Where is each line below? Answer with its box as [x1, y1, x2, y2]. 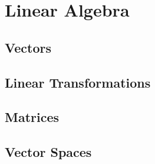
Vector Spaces [5, 143, 92, 161]
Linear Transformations [5, 73, 151, 91]
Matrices [5, 108, 60, 126]
